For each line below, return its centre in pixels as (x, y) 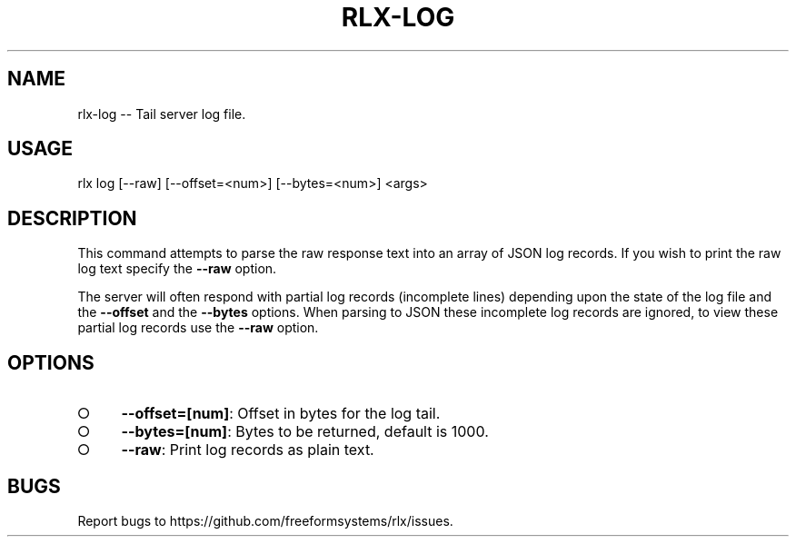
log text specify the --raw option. (177, 269)
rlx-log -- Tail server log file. (162, 114)
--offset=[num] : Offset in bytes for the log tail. (281, 414)
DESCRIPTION (72, 218)
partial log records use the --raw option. (198, 328)
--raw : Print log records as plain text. (248, 450)
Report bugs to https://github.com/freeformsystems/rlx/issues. (265, 520)
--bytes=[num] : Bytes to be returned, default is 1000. (305, 432)
